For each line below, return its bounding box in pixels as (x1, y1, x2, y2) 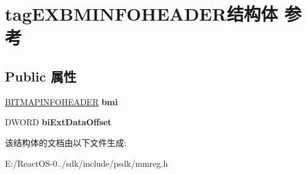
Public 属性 (5, 66, 77, 85)
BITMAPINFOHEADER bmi (5, 95, 118, 108)
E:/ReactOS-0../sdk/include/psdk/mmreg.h (5, 156, 168, 169)
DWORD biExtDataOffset (5, 116, 112, 128)
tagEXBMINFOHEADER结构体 (5, 1, 278, 26)
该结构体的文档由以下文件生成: (5, 136, 126, 148)
